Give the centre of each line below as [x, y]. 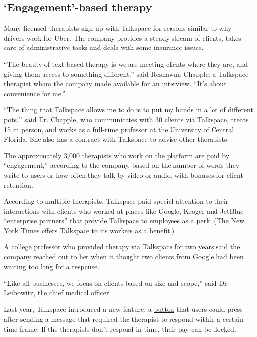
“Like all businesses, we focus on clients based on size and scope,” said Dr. [117, 283]
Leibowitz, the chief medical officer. [58, 292]
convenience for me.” [35, 93]
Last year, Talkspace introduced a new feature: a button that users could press [123, 309]
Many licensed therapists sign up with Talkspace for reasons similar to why [118, 28]
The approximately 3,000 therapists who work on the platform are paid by [117, 155]
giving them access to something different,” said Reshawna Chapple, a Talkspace [126, 73]
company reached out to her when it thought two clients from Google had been [124, 257]
